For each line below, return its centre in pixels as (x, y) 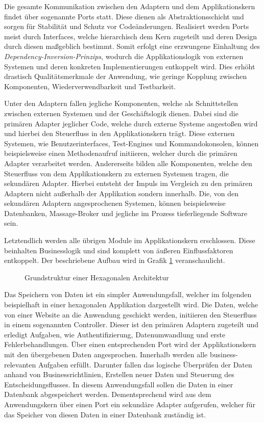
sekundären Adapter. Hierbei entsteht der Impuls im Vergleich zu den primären (128, 183)
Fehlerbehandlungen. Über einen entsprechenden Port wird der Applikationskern (130, 344)
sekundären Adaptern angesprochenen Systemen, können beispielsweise (115, 203)
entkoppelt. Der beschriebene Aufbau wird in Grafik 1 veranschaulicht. (115, 260)
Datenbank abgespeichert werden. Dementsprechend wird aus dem (108, 394)
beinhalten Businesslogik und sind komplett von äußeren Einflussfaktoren (119, 250)
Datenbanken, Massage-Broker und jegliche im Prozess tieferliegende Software (126, 213)
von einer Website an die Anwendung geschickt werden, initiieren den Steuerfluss (130, 314)
